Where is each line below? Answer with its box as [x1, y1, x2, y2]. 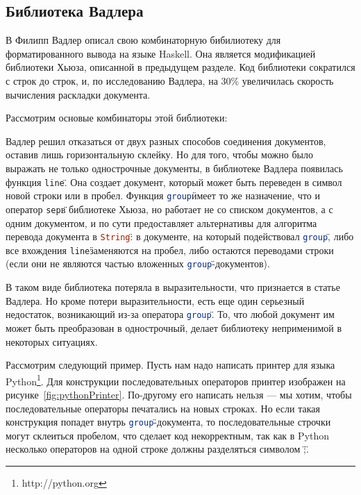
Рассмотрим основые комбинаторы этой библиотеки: [6, 110, 228, 125]
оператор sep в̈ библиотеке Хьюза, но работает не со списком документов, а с [6, 201, 333, 216]
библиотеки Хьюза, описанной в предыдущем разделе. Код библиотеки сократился [6, 60, 355, 74]
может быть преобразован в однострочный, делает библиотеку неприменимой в [6, 320, 342, 335]
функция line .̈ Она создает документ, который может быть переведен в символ [6, 174, 342, 189]
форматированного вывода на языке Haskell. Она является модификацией [6, 46, 316, 60]
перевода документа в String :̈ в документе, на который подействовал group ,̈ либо [6, 229, 354, 244]
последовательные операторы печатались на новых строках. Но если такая [6, 401, 320, 415]
